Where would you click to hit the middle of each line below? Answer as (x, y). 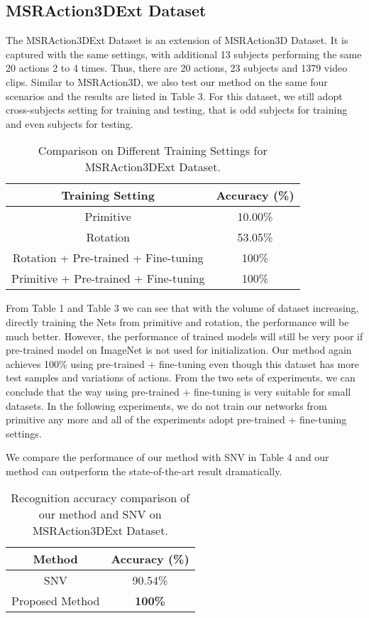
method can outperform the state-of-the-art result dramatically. (144, 471)
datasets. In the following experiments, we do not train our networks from (166, 405)
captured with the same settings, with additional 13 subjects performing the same (184, 54)
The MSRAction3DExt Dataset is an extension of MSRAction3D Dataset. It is (177, 40)
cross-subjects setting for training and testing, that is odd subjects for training (177, 110)
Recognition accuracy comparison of (100, 498)
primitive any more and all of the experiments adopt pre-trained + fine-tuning (176, 419)
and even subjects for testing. (70, 123)
